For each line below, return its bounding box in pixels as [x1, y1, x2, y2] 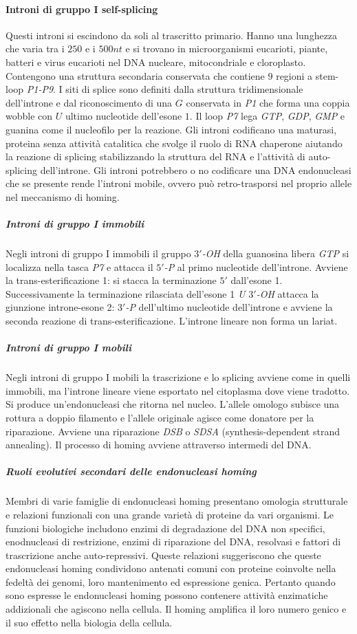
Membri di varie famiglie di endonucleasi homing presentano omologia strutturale [6, 494, 348, 508]
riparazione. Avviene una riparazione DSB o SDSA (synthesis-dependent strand [6, 424, 340, 438]
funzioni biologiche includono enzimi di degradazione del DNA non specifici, [6, 521, 325, 535]
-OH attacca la [256, 286, 319, 300]
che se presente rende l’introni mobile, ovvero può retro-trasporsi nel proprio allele [6, 176, 352, 190]
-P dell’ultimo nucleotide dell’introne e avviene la [125, 300, 333, 314]
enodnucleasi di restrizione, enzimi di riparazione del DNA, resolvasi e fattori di [6, 534, 341, 549]
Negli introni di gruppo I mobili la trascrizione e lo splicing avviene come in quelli [6, 370, 351, 384]
